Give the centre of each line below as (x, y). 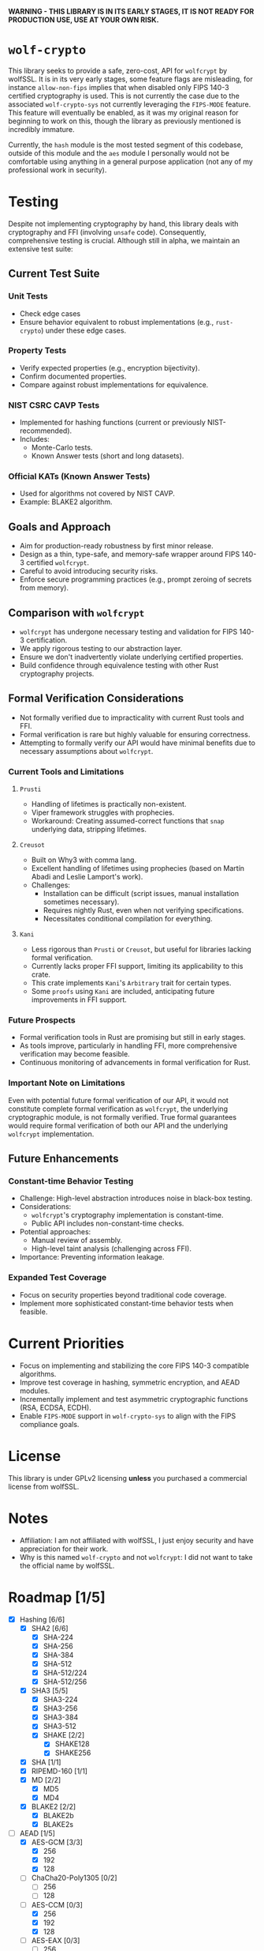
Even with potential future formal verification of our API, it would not (118, 1100)
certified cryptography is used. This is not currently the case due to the (124, 96)
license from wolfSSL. (44, 1486)
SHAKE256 (73, 1753)
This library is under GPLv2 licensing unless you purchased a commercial (128, 1478)
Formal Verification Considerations (96, 699)
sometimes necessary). (81, 902)
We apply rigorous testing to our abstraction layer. (101, 649)
